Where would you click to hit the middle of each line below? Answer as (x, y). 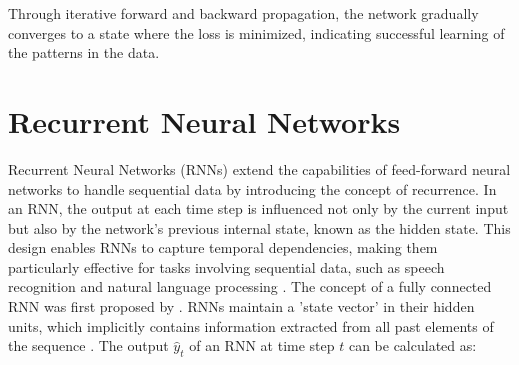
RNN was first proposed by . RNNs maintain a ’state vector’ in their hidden (241, 306)
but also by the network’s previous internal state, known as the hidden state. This (259, 227)
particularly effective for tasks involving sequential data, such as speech (226, 266)
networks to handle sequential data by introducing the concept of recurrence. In (252, 188)
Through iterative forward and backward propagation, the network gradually (243, 13)
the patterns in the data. (84, 52)
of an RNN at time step (262, 345)
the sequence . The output (88, 345)
